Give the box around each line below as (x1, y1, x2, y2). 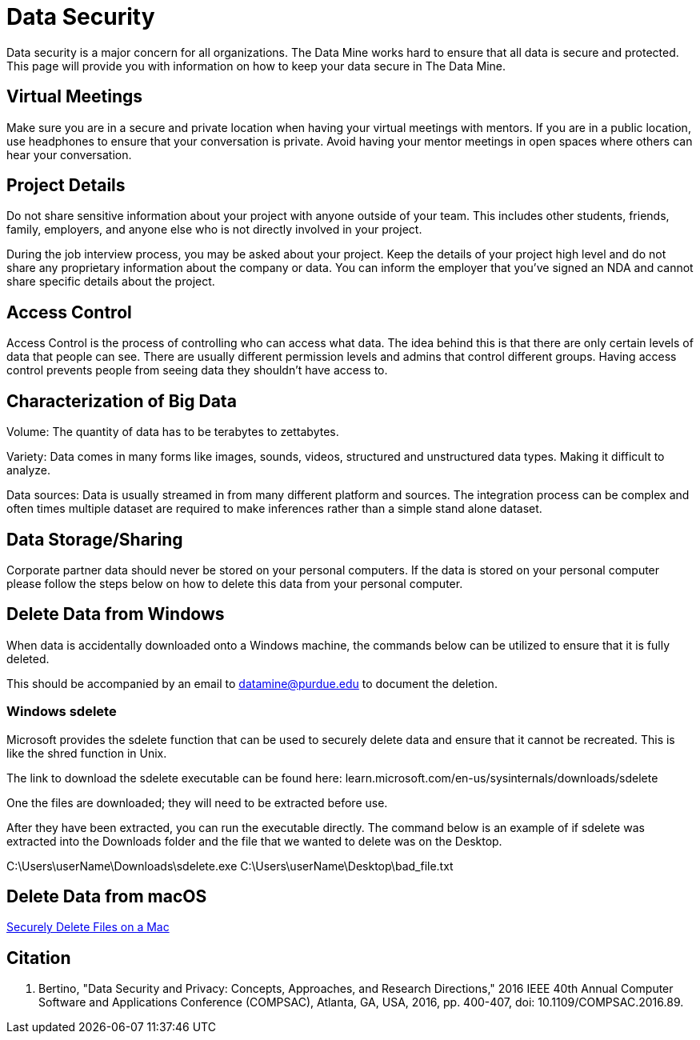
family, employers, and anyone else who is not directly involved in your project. (6, 222, 422, 237)
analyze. (6, 463, 51, 478)
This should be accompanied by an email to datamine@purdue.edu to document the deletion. (6, 676, 498, 690)
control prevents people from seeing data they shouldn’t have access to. (6, 363, 388, 378)
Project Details (6, 175, 126, 196)
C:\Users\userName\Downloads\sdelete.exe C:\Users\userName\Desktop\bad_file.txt (6, 858, 454, 873)
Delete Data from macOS (6, 886, 207, 906)
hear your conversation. (6, 147, 132, 162)
